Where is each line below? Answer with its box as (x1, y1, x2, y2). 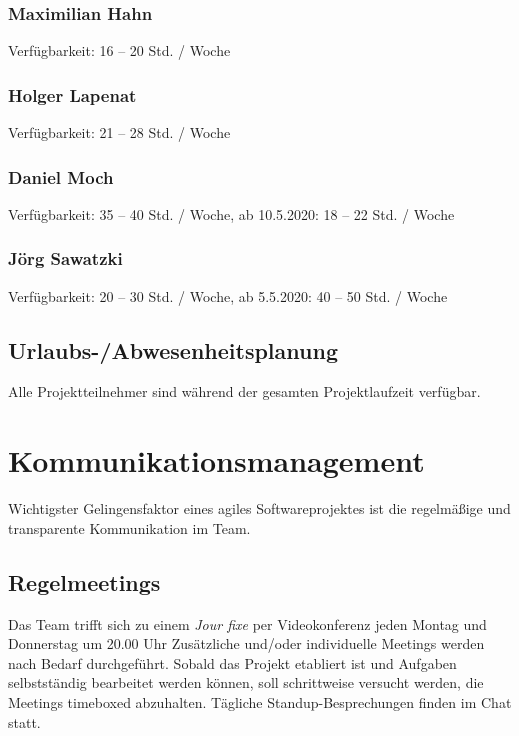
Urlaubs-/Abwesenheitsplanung (8, 334, 338, 365)
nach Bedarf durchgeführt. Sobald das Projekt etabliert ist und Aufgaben (8, 652, 457, 673)
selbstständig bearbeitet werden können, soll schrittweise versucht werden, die (8, 672, 484, 693)
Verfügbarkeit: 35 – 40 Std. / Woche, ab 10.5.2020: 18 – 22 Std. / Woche (8, 203, 455, 224)
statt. (8, 711, 41, 732)
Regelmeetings (8, 566, 161, 597)
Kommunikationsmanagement (8, 440, 425, 481)
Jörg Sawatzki (8, 246, 123, 271)
